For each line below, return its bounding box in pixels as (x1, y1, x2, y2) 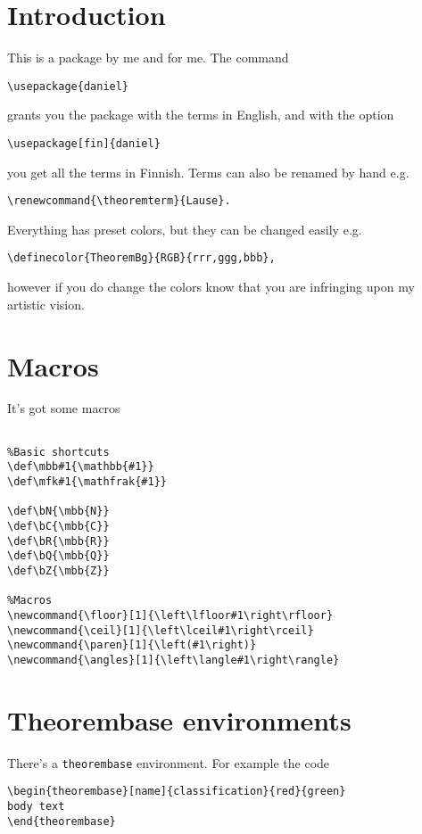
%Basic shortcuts (7, 445, 110, 458)
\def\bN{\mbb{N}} (7, 505, 110, 518)
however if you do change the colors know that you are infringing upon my (7, 277, 415, 296)
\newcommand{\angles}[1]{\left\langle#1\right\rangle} (7, 653, 340, 666)
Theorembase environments (7, 701, 352, 738)
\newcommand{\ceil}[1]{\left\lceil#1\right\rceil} (7, 623, 314, 637)
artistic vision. (7, 294, 85, 313)
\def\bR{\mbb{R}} (7, 534, 110, 548)
